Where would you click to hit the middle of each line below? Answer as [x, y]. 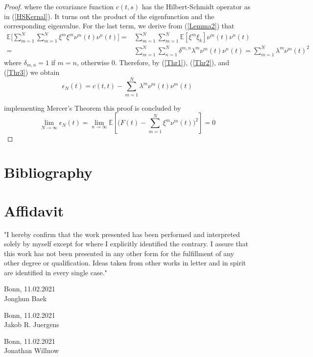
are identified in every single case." [56, 272]
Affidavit [34, 210]
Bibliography [48, 172]
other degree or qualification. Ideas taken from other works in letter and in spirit [125, 263]
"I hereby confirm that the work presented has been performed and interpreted [122, 234]
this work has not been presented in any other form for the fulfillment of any [119, 253]
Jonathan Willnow [32, 350]
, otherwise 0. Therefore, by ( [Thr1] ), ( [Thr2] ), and [153, 62]
